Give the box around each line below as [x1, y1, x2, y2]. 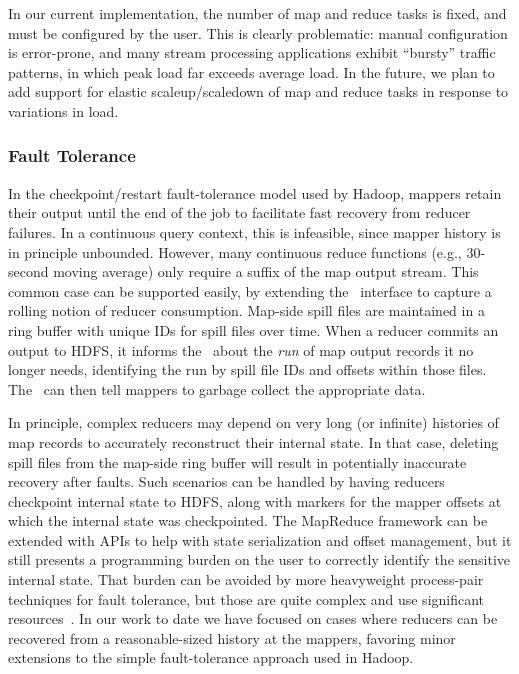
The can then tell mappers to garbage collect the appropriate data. [8, 378, 426, 399]
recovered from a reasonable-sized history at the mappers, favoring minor [8, 627, 456, 648]
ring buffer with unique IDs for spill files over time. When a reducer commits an [8, 319, 499, 340]
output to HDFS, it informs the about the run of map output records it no [8, 339, 474, 360]
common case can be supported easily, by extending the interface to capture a [8, 280, 492, 301]
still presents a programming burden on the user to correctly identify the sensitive [8, 549, 511, 570]
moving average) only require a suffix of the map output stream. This [53, 261, 479, 282]
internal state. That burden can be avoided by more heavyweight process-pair [8, 569, 484, 590]
